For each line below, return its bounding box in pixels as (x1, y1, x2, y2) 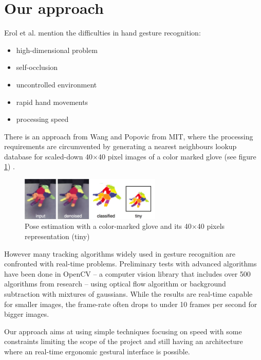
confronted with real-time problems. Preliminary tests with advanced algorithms (4, 258, 257, 269)
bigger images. (4, 309, 49, 319)
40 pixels (197, 221, 225, 231)
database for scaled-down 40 (4, 151, 93, 161)
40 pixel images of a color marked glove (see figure (98, 151, 256, 161)
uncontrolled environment (16, 79, 97, 89)
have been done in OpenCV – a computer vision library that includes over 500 (4, 268, 251, 279)
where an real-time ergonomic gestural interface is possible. (4, 346, 190, 356)
